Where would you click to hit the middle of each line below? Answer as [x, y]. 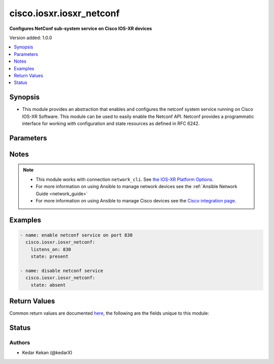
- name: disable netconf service [62, 270]
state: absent [48, 285]
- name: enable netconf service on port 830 [76, 235]
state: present [49, 256]
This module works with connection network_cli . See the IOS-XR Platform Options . [125, 179]
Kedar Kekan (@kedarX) [47, 353]
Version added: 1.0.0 [31, 38]
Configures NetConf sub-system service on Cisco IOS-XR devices [81, 28]
